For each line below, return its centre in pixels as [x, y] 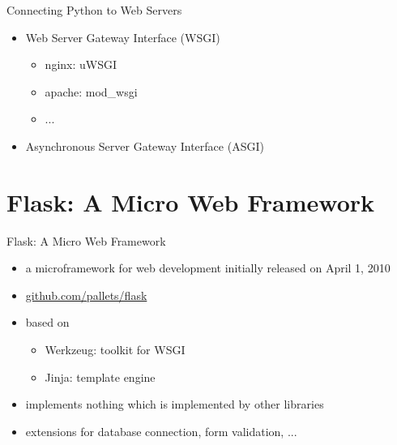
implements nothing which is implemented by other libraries [175, 404]
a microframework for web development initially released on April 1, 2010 [208, 268]
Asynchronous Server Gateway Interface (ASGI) [145, 145]
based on [47, 322]
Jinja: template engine [100, 377]
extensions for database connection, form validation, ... [161, 431]
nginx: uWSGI [81, 64]
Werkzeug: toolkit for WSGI [115, 350]
